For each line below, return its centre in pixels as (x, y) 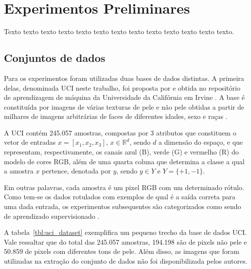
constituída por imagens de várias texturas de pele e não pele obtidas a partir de (124, 106)
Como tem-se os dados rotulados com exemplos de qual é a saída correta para (120, 197)
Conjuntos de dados (55, 58)
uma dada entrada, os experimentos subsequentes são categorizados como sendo (123, 206)
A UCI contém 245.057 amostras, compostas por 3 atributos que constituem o (120, 132)
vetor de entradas (30, 142)
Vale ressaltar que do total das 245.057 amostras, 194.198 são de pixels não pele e (125, 241)
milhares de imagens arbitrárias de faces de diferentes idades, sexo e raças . (116, 116)
